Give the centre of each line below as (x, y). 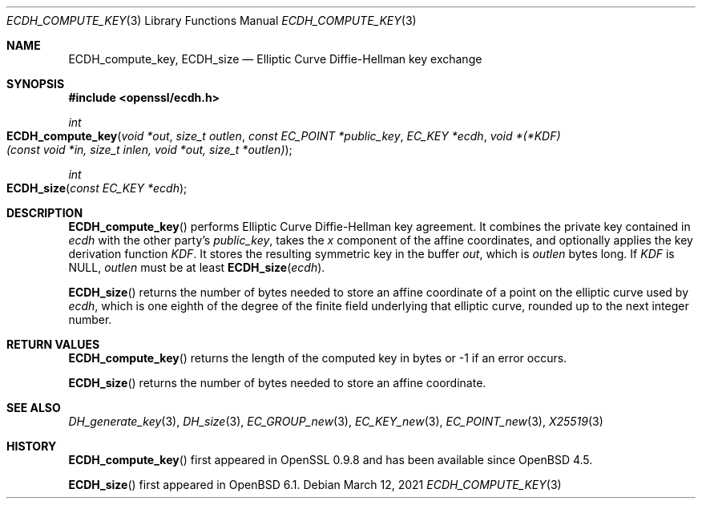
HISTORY (32, 446)
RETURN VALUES (53, 344)
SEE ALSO (34, 408)
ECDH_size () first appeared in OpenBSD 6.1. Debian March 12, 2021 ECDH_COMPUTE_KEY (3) (315, 485)
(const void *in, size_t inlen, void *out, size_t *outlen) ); (149, 149)
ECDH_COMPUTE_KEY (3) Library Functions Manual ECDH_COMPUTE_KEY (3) (212, 20)
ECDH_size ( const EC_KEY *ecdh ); (97, 188)
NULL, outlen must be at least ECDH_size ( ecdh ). (197, 267)
